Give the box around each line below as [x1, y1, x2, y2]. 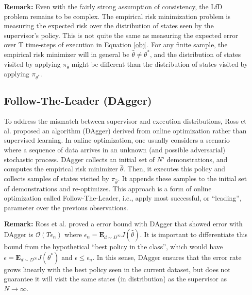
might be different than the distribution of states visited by [71, 58, 248, 69]
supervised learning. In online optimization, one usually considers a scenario [4, 135, 230, 145]
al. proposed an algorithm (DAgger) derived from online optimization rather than [4, 125, 247, 135]
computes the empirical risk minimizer [4, 164, 118, 174]
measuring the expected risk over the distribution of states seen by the [4, 20, 214, 31]
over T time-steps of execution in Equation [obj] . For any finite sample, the [4, 39, 228, 50]
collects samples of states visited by [4, 173, 109, 183]
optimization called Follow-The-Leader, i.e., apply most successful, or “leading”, [4, 193, 241, 203]
